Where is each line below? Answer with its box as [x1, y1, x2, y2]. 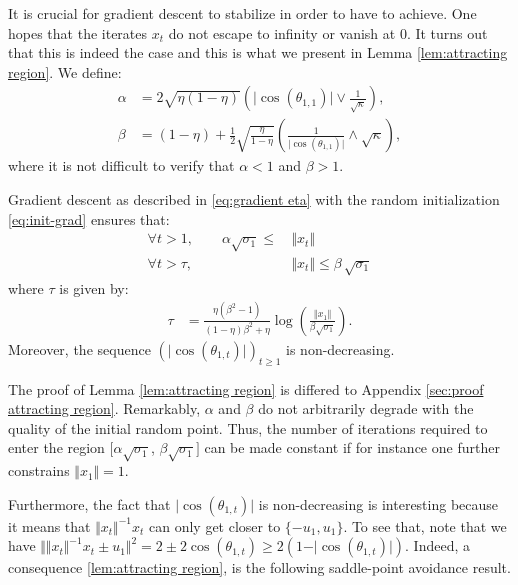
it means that [8, 515, 91, 536]
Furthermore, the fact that [8, 493, 171, 514]
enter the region [8, 437, 105, 458]
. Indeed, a [405, 535, 470, 556]
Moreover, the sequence [8, 338, 151, 359]
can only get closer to [149, 515, 281, 536]
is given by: [59, 277, 129, 298]
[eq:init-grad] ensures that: [8, 208, 170, 229]
